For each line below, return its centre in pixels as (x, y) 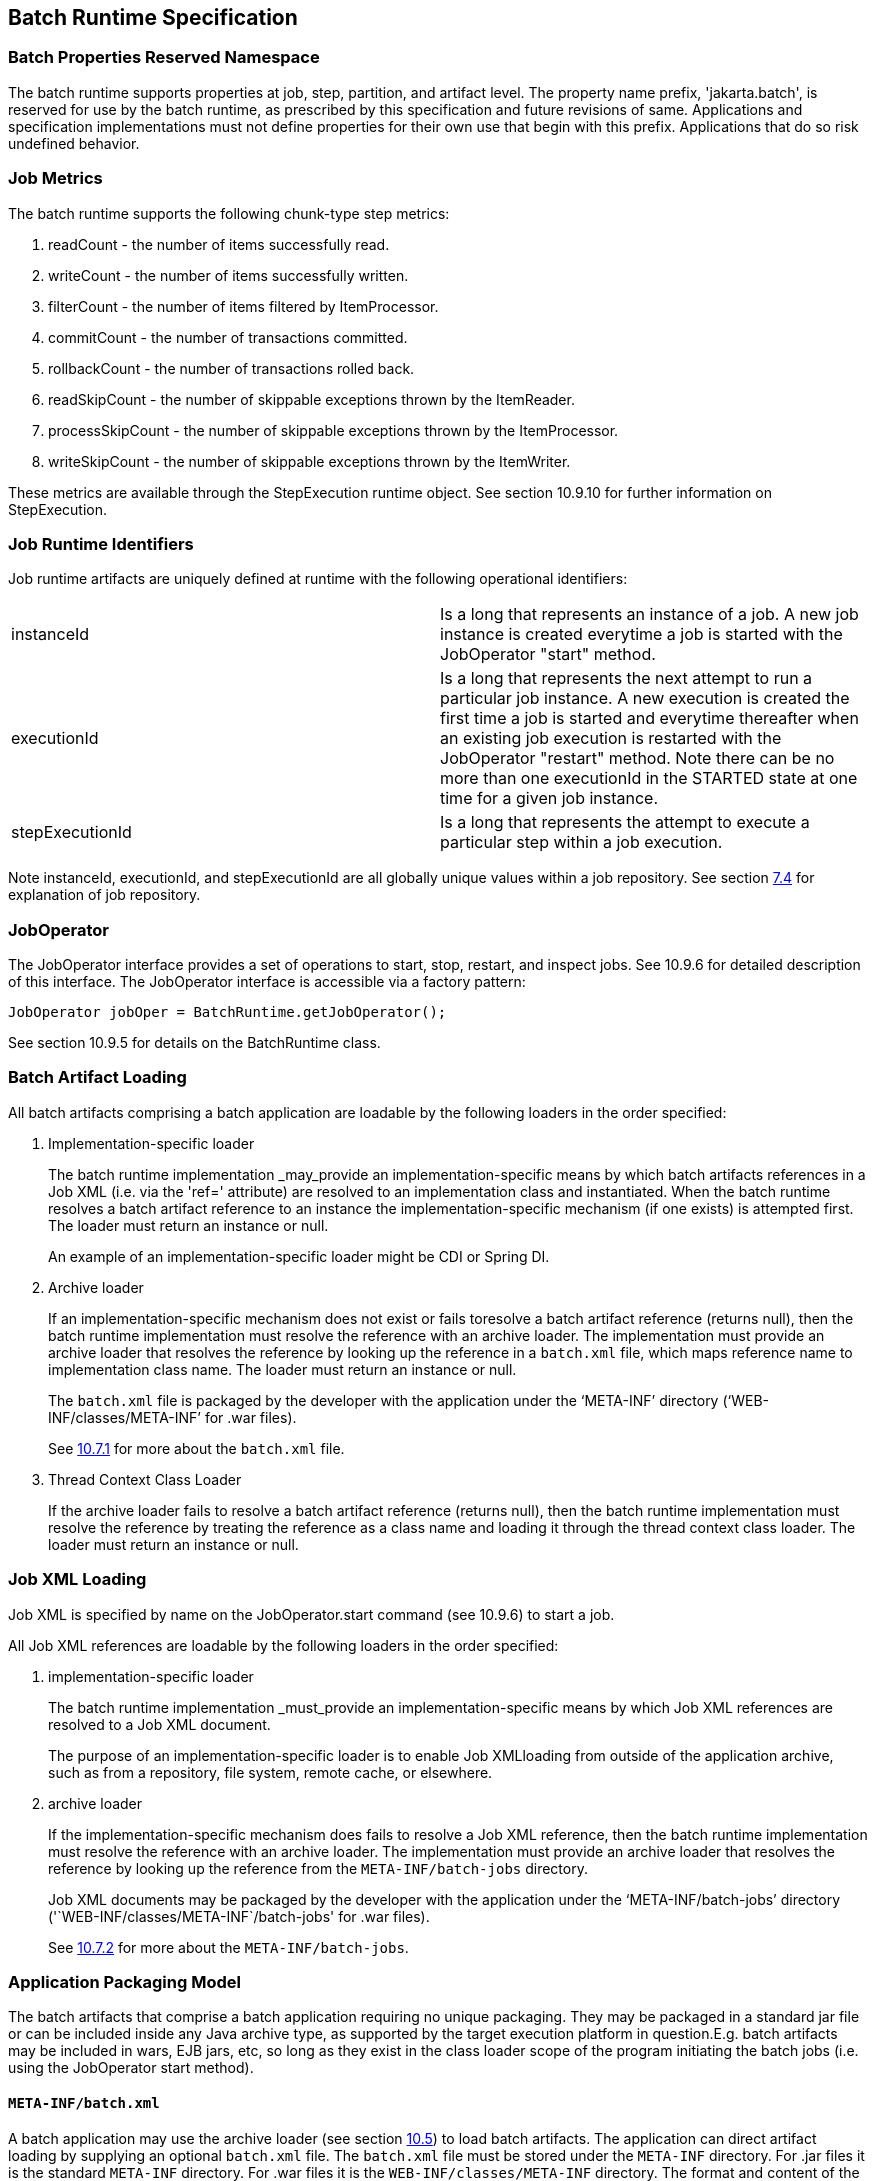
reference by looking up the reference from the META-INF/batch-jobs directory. (318, 1868)
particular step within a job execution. (581, 842)
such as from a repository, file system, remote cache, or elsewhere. (270, 1772)
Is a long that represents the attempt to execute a (625, 822)
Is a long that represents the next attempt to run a (626, 678)
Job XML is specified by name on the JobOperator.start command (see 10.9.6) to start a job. (311, 1614)
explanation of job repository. (104, 895)
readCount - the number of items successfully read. (219, 244)
